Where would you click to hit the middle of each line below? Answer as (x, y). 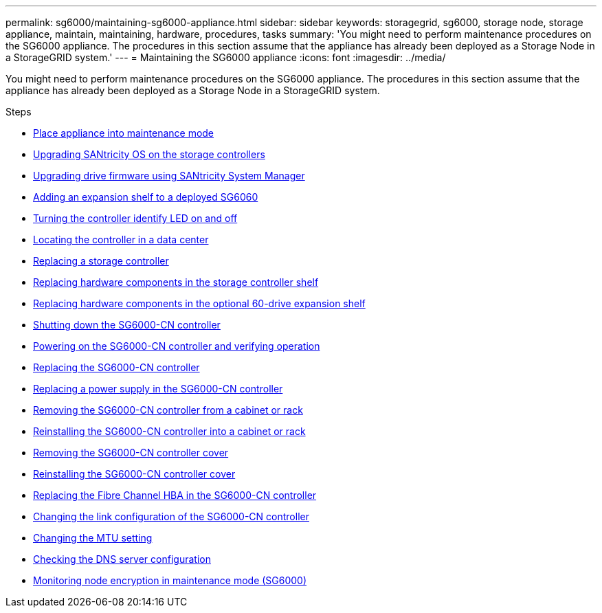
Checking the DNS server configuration (122, 559)
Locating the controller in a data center (121, 239)
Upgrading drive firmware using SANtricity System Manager (169, 176)
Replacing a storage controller (101, 261)
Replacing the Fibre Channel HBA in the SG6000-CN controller (175, 495)
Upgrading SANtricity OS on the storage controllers (149, 154)
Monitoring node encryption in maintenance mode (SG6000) (170, 580)
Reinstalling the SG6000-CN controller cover (134, 474)
